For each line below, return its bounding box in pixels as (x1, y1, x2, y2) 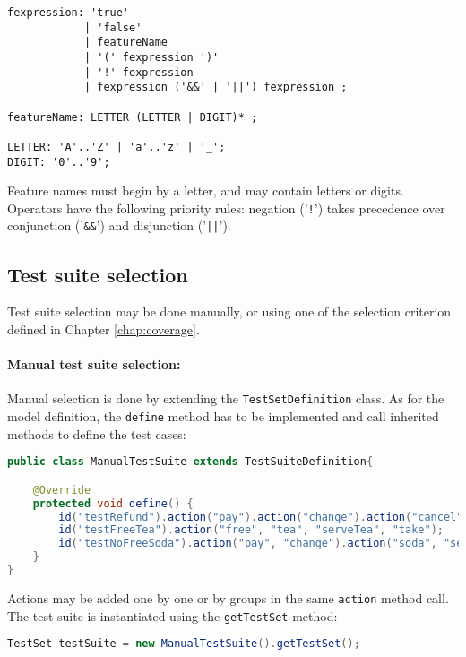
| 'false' (83, 21, 142, 34)
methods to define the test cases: (7, 424, 186, 443)
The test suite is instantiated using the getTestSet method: (7, 606, 338, 625)
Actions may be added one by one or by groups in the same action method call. (7, 588, 449, 607)
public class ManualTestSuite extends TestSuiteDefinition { (7, 455, 374, 469)
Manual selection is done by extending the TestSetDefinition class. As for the (7, 389, 444, 408)
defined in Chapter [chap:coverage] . (7, 319, 200, 338)
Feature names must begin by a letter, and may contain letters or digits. (7, 181, 404, 200)
